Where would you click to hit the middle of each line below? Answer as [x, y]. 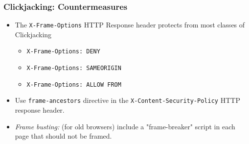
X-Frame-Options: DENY [63, 52]
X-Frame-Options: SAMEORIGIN [74, 68]
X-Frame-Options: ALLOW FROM [74, 84]
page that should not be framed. [63, 136]
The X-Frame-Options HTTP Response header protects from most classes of [130, 25]
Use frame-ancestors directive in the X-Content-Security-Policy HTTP [127, 100]
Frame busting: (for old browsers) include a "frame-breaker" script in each [125, 126]
